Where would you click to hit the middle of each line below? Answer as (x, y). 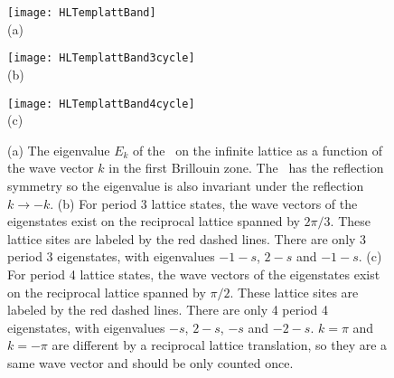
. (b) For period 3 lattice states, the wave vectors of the (204, 203)
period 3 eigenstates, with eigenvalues (111, 256)
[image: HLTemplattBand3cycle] (101, 58)
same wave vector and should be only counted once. (150, 362)
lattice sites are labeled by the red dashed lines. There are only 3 (187, 238)
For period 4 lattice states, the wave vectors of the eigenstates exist (194, 274)
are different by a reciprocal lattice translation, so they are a (220, 345)
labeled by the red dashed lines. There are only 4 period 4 (168, 310)
